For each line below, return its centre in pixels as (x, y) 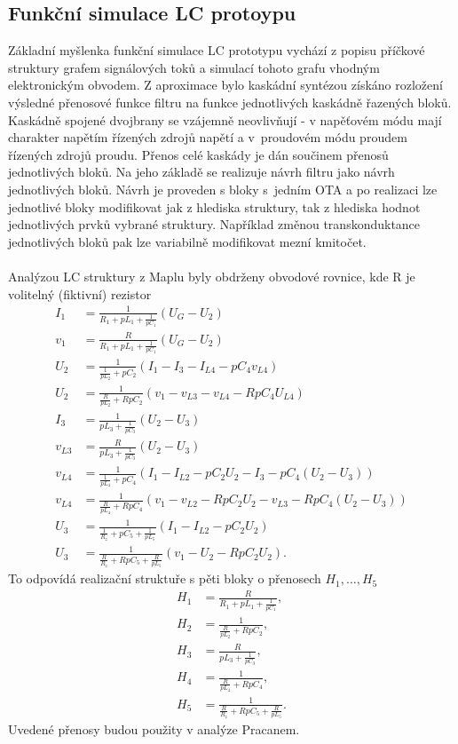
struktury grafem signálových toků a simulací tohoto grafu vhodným (194, 67)
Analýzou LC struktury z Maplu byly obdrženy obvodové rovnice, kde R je (212, 276)
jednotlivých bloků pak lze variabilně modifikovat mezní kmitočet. (187, 241)
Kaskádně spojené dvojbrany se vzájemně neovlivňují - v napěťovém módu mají (225, 119)
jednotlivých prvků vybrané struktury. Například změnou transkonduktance (214, 224)
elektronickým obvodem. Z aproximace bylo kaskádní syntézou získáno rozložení (225, 85)
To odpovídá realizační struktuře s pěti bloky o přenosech (165, 578)
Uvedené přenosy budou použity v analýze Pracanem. (154, 729)
